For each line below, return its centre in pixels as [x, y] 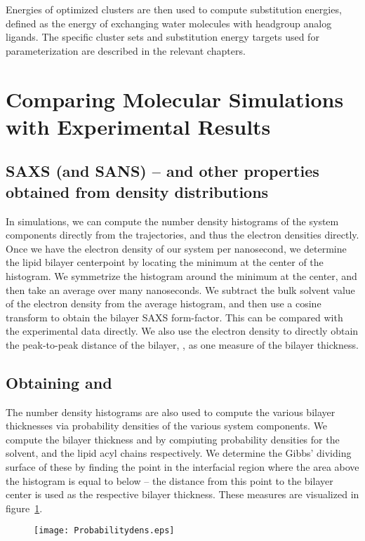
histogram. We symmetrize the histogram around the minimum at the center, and [181, 275]
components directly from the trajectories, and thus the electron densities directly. [182, 235]
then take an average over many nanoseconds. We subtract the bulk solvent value [180, 289]
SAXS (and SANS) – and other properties [162, 171]
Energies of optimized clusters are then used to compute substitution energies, [174, 9]
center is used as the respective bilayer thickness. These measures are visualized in [182, 494]
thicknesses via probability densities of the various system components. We [167, 426]
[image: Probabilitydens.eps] [104, 531]
